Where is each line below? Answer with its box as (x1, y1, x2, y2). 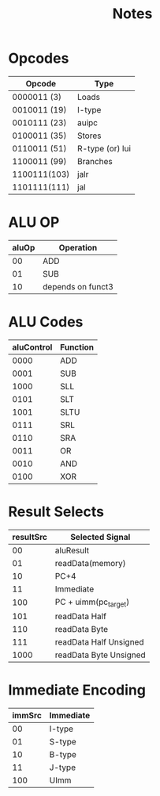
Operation (58, 242, 98, 253)
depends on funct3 (43, 281, 114, 292)
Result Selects (8, 503, 105, 520)
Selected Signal (70, 531, 131, 542)
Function (60, 342, 95, 353)
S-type (49, 736, 76, 747)
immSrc (12, 710, 42, 721)
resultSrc (12, 531, 48, 542)
